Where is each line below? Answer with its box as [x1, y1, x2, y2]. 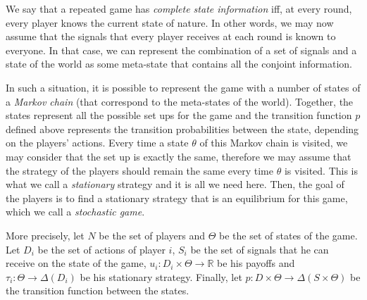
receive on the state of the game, [6, 256, 147, 270]
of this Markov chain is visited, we [199, 135, 348, 150]
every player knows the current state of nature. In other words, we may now [6, 15, 334, 30]
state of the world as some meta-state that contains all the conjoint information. [6, 56, 352, 71]
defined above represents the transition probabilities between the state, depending [6, 121, 359, 136]
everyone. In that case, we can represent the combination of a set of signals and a [6, 42, 357, 57]
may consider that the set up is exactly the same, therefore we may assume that [6, 149, 352, 163]
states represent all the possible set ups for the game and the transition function [6, 108, 352, 123]
